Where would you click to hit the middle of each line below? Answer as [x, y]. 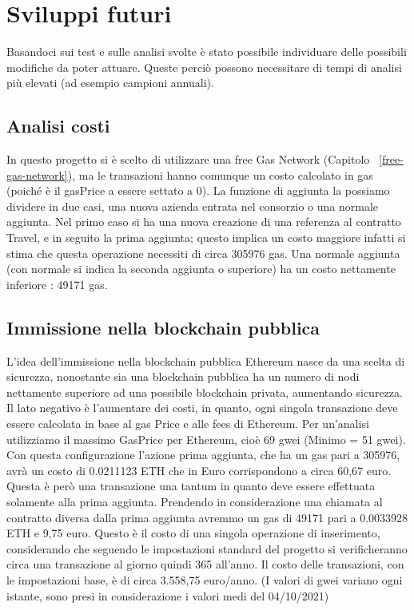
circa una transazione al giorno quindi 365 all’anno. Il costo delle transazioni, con [205, 564]
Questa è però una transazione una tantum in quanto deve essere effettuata [191, 486]
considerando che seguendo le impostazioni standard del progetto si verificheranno [207, 548]
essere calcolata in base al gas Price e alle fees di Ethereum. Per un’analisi [188, 424]
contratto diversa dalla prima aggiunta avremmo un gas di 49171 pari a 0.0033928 [207, 517]
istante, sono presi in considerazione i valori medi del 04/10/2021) [168, 595]
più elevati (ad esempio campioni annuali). [110, 83]
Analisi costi [58, 126]
